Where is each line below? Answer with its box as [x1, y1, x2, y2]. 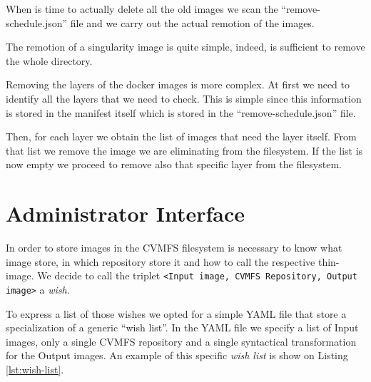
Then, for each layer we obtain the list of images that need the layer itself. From [6, 129, 357, 144]
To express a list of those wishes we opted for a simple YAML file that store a [6, 306, 347, 321]
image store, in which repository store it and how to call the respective [6, 254, 315, 269]
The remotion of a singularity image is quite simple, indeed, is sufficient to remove [6, 39, 365, 54]
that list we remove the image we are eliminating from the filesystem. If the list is [6, 143, 363, 158]
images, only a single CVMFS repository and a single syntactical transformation [6, 334, 357, 349]
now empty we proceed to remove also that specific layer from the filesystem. [6, 157, 342, 172]
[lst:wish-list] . [6, 361, 64, 376]
